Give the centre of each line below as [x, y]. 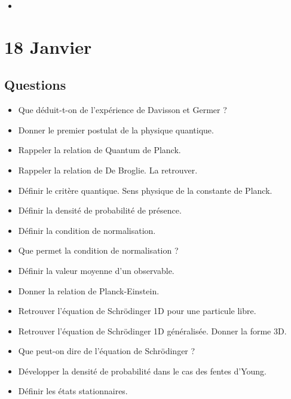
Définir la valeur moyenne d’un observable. [96, 270]
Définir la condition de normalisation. [87, 230]
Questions [35, 85]
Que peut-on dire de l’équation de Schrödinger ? [107, 351]
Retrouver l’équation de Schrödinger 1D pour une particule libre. [137, 311]
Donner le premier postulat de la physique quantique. [116, 130]
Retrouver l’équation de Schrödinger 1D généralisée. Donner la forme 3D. [152, 331]
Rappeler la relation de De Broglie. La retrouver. [108, 170]
